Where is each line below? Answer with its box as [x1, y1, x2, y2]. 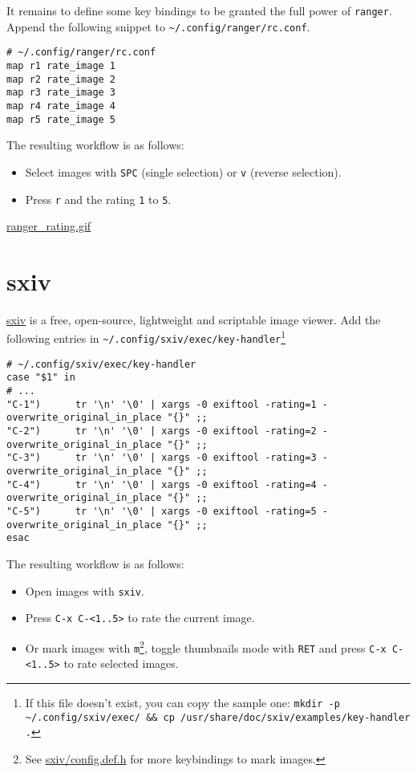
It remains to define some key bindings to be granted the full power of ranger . [6, 2, 392, 18]
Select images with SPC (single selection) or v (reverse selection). [25, 163, 342, 180]
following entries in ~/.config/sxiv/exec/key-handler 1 [6, 328, 286, 347]
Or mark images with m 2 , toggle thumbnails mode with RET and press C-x [25, 637, 387, 656]
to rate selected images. [63, 655, 179, 672]
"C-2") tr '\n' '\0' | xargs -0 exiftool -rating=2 [6, 425, 317, 437]
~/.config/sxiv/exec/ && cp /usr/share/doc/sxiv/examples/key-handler [25, 711, 411, 723]
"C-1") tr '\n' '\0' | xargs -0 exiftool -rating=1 [6, 398, 317, 410]
